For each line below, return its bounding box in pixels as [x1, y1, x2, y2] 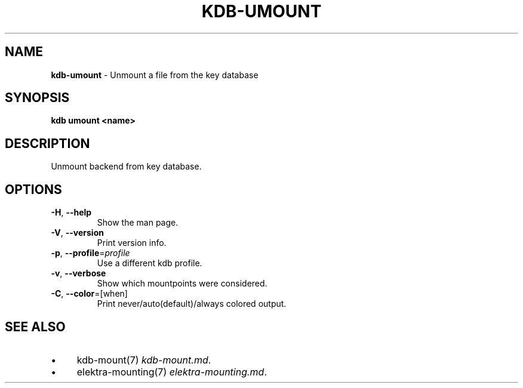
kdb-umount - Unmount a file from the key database [51, 69, 259, 80]
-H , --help [51, 207, 92, 218]
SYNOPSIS [5, 90, 70, 106]
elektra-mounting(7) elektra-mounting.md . [76, 365, 267, 378]
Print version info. [97, 238, 167, 248]
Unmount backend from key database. [51, 161, 202, 172]
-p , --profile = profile [51, 248, 130, 258]
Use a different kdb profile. [97, 258, 202, 269]
